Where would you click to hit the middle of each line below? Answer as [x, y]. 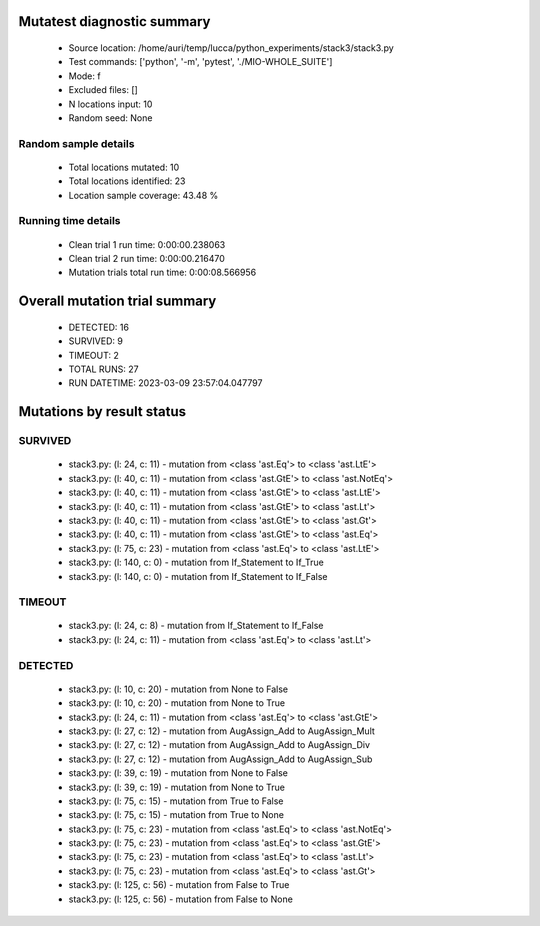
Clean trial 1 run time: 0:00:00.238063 [147, 244]
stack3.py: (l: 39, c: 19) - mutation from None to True [176, 787]
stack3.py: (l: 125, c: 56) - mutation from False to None [181, 899]
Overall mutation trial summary [117, 301]
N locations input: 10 [110, 104]
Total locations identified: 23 [127, 181]
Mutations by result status [102, 411]
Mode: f [84, 76]
